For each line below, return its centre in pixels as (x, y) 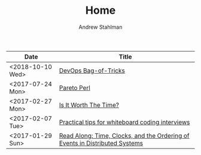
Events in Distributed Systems (101, 143)
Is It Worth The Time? (89, 105)
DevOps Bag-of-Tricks (92, 71)
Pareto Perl (75, 87)
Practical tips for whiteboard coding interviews (124, 122)
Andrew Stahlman (100, 27)
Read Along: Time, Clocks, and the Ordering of (124, 135)
